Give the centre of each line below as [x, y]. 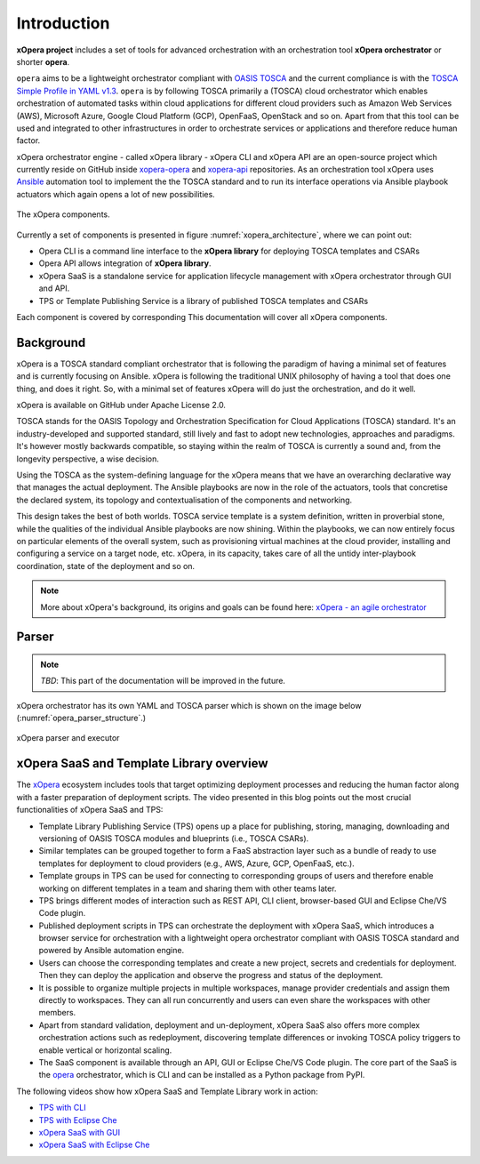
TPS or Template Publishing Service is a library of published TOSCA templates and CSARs [204, 301]
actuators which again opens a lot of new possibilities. [116, 194]
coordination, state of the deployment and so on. [106, 566]
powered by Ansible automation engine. [112, 951]
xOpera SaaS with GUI [80, 1132]
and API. [54, 288]
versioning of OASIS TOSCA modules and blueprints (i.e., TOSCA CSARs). [174, 838]
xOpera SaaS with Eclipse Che [94, 1145]
